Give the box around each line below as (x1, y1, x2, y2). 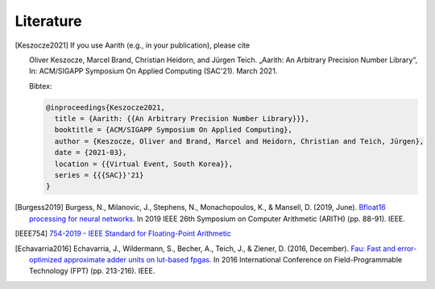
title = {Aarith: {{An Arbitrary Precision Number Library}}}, (54, 114, 310, 124)
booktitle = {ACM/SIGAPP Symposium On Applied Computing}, (54, 125, 293, 135)
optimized (29, 254, 62, 264)
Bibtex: (29, 81, 52, 90)
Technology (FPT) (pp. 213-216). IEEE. (29, 266, 155, 276)
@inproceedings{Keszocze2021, (45, 103, 165, 112)
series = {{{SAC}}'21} (54, 170, 144, 180)
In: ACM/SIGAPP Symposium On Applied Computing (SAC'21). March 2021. (29, 66, 278, 76)
